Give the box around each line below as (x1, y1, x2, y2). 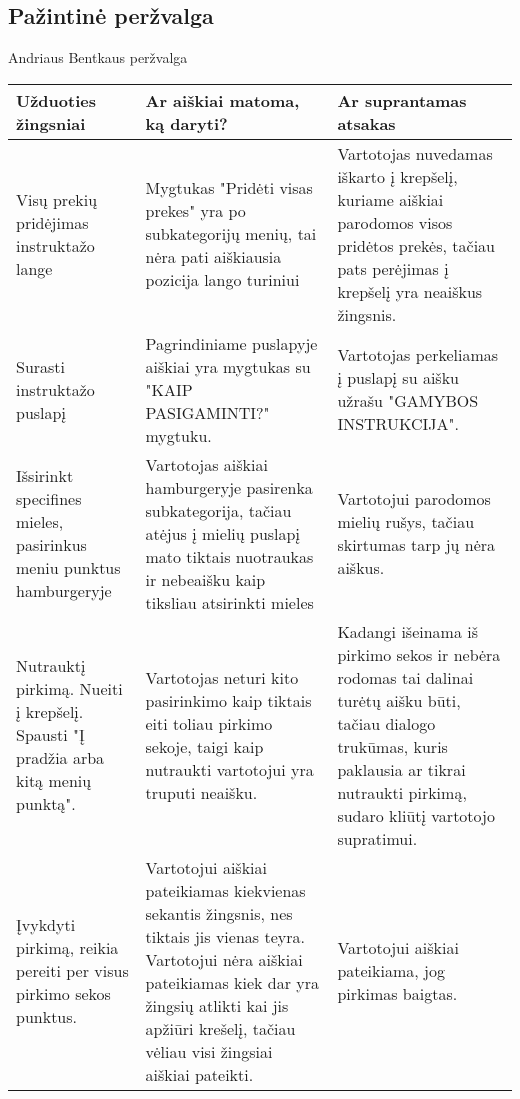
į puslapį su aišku (337, 366, 459, 390)
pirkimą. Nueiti (16, 677, 123, 701)
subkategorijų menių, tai (145, 222, 317, 246)
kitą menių (16, 769, 92, 793)
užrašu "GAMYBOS (337, 389, 479, 413)
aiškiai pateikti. (145, 1062, 254, 1086)
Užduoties (16, 88, 96, 112)
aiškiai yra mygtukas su (145, 354, 311, 378)
